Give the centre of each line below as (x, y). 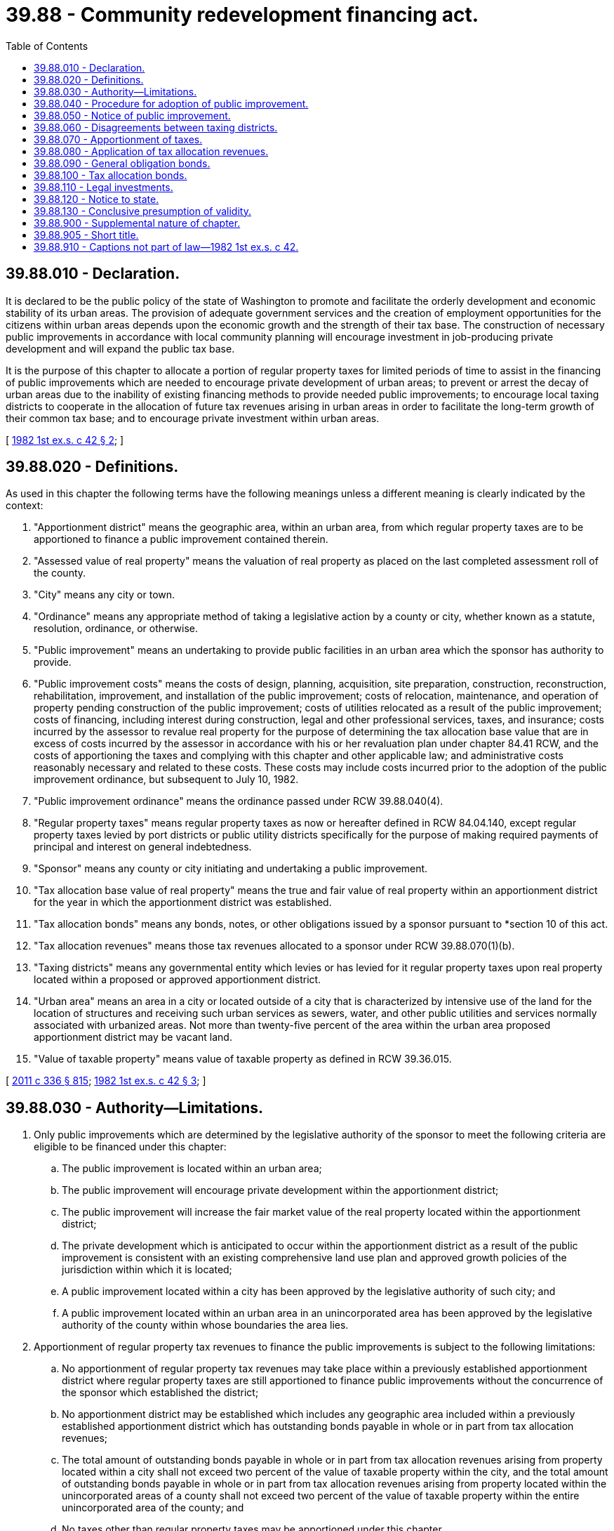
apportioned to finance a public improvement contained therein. (181, 539)
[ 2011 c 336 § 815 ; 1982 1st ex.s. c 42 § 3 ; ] (106, 1081)
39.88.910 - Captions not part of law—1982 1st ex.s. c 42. (166, 247)
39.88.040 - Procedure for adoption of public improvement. (171, 103)
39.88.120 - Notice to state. (96, 199)
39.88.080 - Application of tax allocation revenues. (151, 151)
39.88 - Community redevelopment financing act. (242, 15)
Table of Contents (47, 46)
